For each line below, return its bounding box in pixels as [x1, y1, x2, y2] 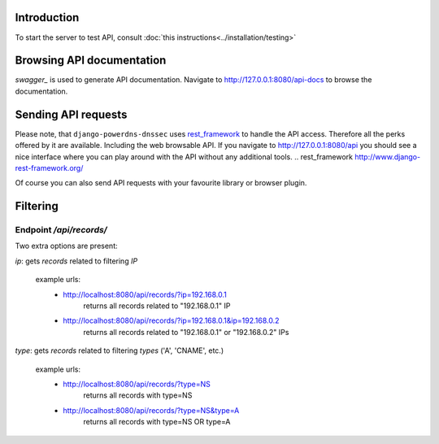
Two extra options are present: [15, 241, 118, 251]
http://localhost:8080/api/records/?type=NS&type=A [63, 405, 240, 415]
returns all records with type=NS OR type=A [83, 417, 231, 427]
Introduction [15, 11, 80, 24]
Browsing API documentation [15, 54, 167, 67]
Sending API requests [15, 107, 128, 121]
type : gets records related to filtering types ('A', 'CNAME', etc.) [15, 346, 224, 355]
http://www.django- [354, 151, 421, 162]
